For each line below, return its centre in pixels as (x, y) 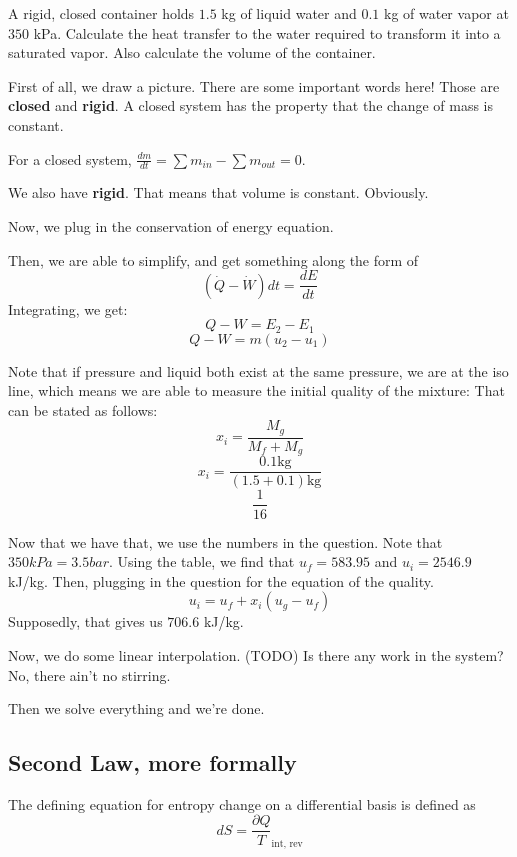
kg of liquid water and (289, 13)
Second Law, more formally (152, 762)
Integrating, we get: (68, 308)
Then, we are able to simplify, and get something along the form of (213, 259)
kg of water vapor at (446, 13)
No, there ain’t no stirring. (89, 674)
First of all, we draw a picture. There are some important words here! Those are (254, 85)
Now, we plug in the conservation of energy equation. (171, 225)
